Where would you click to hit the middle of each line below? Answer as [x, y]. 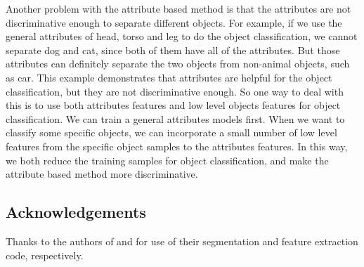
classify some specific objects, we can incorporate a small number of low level [171, 132]
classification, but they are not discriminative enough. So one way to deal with [175, 91]
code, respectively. [45, 255]
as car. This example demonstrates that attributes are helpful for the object [169, 77]
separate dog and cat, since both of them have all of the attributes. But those [173, 50]
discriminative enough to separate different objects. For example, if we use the [174, 22]
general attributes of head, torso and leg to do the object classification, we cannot [182, 36]
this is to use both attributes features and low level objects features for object [173, 105]
